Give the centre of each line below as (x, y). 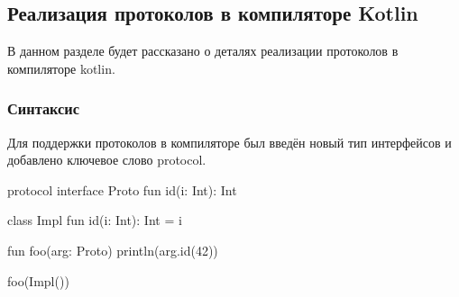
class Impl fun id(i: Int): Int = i (95, 220)
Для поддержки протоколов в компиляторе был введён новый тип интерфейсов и (229, 142)
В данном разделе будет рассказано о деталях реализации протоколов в (203, 51)
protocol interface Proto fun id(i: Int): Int (122, 189)
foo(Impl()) (38, 280)
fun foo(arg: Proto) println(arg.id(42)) (113, 250)
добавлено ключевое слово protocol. (107, 160)
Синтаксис (44, 108)
